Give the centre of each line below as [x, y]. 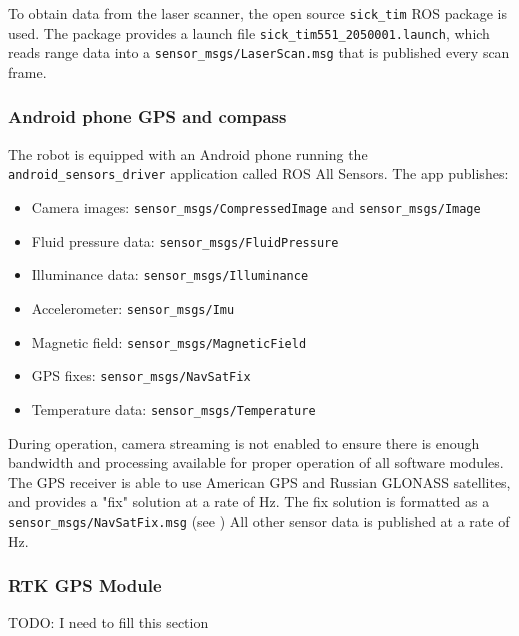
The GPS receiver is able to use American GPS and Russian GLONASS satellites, [259, 481]
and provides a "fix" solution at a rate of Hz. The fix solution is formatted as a [249, 501]
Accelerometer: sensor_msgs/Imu [133, 308]
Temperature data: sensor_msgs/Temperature [173, 408]
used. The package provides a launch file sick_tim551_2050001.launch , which [249, 32]
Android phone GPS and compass [147, 116]
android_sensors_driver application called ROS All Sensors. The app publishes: [258, 173]
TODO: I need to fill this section [108, 622]
